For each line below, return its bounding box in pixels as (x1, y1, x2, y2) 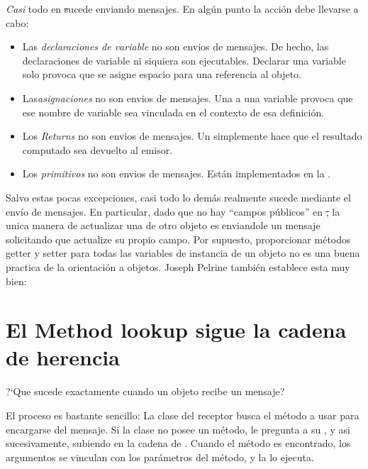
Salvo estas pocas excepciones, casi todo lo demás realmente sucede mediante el (6, 189, 351, 204)
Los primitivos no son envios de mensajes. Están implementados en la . (22, 166, 331, 181)
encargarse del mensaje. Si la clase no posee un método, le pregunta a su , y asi (6, 421, 350, 436)
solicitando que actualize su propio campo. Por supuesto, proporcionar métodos (6, 231, 351, 246)
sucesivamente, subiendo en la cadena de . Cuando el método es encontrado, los (6, 436, 351, 451)
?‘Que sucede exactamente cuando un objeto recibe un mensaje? (6, 384, 285, 399)
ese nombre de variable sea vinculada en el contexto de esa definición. (22, 104, 325, 119)
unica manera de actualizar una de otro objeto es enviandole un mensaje (6, 218, 320, 233)
